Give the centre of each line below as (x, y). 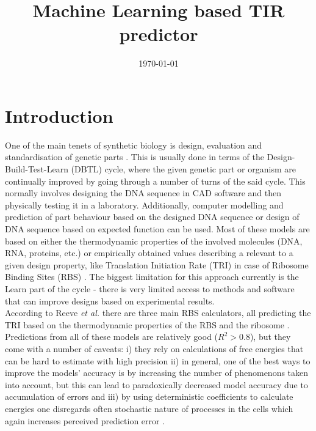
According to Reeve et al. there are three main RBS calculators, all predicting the (158, 313)
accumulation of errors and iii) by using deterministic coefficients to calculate (149, 396)
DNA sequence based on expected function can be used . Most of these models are (157, 229)
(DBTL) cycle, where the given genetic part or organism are (183, 169)
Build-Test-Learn (37, 169)
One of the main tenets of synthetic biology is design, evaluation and (134, 145)
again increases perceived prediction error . (85, 420)
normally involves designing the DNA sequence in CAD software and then (143, 193)
